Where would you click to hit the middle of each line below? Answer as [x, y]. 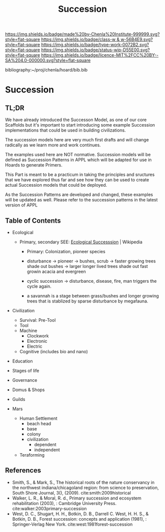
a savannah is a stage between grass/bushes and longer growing [93, 296]
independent [47, 450]
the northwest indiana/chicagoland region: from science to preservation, [85, 487]
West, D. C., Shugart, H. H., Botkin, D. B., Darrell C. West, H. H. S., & [80, 514]
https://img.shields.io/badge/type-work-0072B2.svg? [95, 45]
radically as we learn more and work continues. [53, 145]
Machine [28, 331]
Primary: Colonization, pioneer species [66, 251]
